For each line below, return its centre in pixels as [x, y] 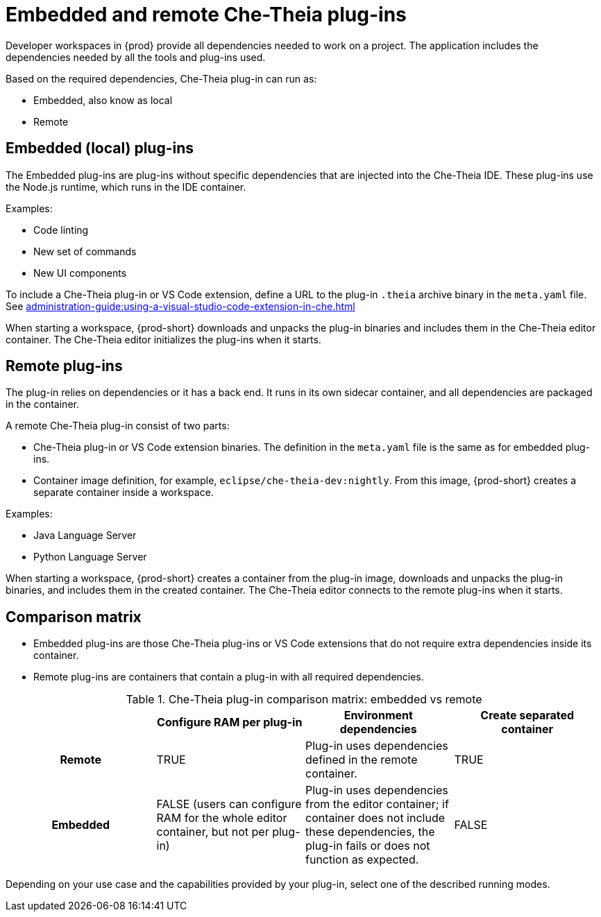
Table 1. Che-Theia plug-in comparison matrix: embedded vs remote [304, 700]
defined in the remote [362, 760]
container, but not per [213, 832]
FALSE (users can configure [229, 804]
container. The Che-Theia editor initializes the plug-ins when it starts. [163, 339]
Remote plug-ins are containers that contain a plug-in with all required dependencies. [229, 677]
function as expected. [362, 860]
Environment [378, 715]
